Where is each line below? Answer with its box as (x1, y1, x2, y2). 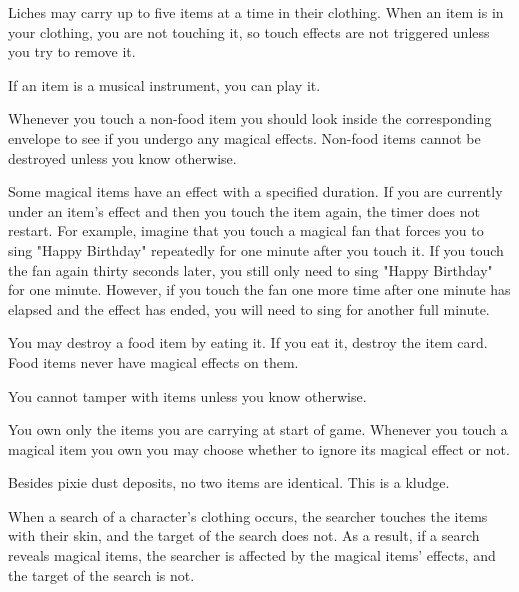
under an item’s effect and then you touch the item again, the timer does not (8, 200, 480, 221)
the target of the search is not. (8, 564, 195, 585)
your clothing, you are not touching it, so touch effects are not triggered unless (8, 21, 490, 42)
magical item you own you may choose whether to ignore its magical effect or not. (8, 438, 510, 459)
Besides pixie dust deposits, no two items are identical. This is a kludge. (8, 472, 450, 493)
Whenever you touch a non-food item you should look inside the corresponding (8, 108, 492, 129)
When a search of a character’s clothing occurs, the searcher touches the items (8, 505, 488, 526)
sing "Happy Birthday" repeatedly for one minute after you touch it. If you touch (8, 239, 504, 260)
